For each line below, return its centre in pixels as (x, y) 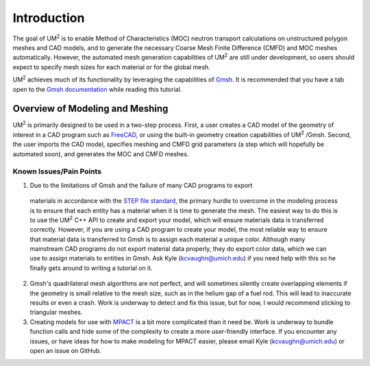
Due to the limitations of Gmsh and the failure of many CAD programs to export (141, 185)
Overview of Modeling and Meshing (90, 109)
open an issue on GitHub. (66, 350)
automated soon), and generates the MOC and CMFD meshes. (101, 154)
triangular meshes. (56, 313)
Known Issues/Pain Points (57, 171)
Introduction (49, 18)
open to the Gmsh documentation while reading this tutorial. (97, 89)
